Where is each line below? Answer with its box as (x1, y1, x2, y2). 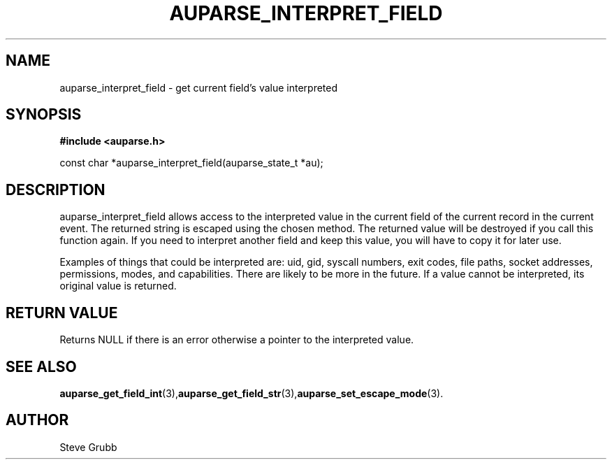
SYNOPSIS (6, 106, 82, 124)
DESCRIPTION (6, 180, 105, 199)
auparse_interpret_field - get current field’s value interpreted (59, 81, 338, 94)
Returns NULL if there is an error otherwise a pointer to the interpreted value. (59, 334, 414, 346)
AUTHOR (6, 411, 69, 429)
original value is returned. (59, 280, 177, 292)
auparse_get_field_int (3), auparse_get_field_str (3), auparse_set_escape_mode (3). (59, 387, 444, 399)
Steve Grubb (59, 441, 117, 453)
